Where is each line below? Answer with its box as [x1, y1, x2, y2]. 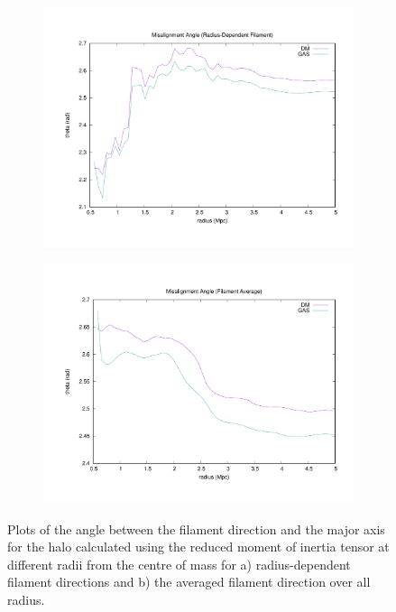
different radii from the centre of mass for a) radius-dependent [7, 554, 351, 573]
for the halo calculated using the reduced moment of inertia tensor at [7, 537, 390, 556]
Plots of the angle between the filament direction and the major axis [7, 519, 385, 538]
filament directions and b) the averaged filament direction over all [7, 572, 371, 591]
